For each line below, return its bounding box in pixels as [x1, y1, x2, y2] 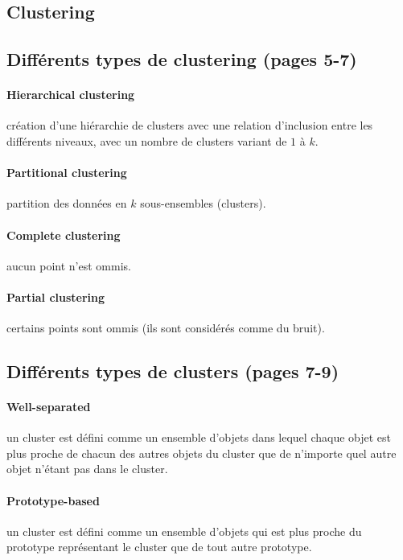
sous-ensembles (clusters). [140, 195, 266, 212]
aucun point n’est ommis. [6, 257, 131, 274]
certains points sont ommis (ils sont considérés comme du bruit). [6, 319, 325, 336]
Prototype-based [6, 492, 100, 509]
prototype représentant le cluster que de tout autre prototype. [6, 538, 312, 555]
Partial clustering [6, 288, 105, 305]
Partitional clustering [6, 164, 127, 181]
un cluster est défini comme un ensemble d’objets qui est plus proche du [6, 522, 362, 539]
